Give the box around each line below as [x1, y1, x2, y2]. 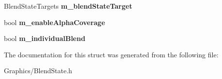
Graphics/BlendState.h [4, 66, 72, 76]
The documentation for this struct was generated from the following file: [4, 49, 219, 59]
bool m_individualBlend [4, 33, 85, 43]
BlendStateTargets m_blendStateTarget [4, 1, 132, 11]
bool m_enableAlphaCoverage [4, 17, 105, 27]
